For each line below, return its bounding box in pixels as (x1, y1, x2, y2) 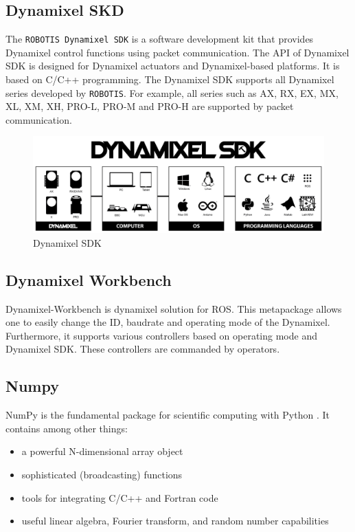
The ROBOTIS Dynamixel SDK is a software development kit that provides (5, 32, 314, 46)
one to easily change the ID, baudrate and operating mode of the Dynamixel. (5, 315, 330, 329)
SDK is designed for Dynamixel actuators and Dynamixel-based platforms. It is (5, 58, 340, 73)
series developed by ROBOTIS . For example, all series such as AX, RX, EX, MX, (5, 85, 339, 100)
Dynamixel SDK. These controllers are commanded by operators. (5, 342, 280, 356)
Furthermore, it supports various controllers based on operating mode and (5, 328, 317, 342)
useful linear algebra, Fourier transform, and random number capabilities (21, 513, 329, 528)
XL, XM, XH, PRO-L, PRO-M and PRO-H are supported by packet (5, 99, 294, 113)
